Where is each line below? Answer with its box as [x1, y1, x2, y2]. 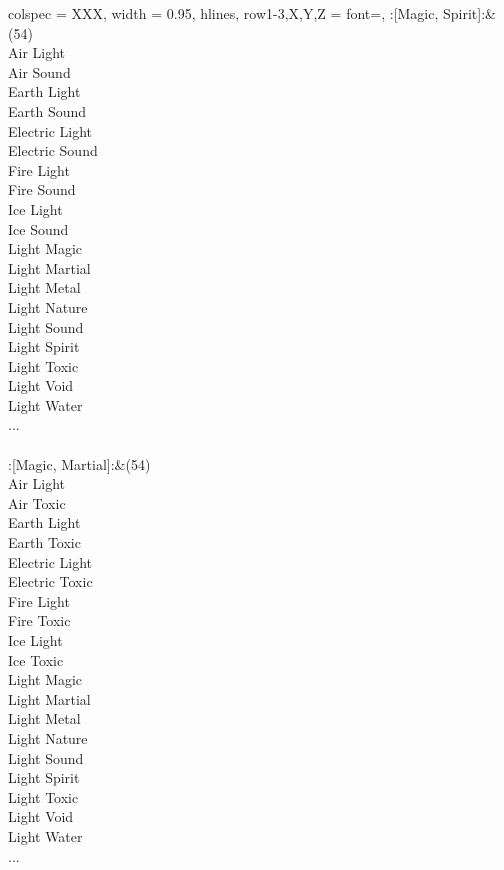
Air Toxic [8, 492, 66, 513]
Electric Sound [8, 140, 98, 161]
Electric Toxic [8, 571, 93, 592]
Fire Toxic [8, 610, 71, 631]
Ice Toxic [8, 649, 64, 670]
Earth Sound [8, 100, 87, 121]
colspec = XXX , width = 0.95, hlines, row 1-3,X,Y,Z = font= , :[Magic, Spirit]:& [8, 3, 496, 23]
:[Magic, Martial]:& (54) [8, 453, 151, 474]
